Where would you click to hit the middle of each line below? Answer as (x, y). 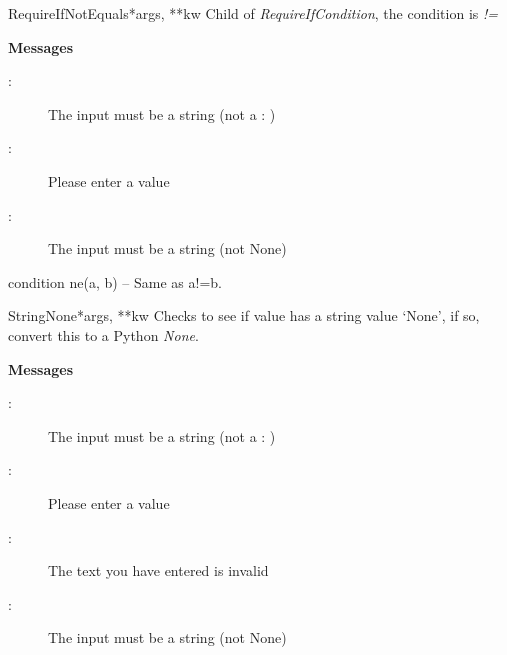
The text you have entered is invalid (158, 570)
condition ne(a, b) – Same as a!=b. (115, 281)
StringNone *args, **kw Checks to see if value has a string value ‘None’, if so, (244, 315)
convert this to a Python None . (103, 334)
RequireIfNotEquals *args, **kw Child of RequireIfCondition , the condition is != (253, 13)
